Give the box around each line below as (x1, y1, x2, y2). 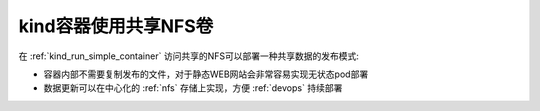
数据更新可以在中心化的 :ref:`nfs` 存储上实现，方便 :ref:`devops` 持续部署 (43, 82, 343, 94)
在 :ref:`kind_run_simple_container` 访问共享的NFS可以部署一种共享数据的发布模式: (18, 50, 359, 62)
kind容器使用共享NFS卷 (18, 15, 214, 37)
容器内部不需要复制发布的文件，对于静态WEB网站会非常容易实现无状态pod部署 (43, 68, 369, 80)
